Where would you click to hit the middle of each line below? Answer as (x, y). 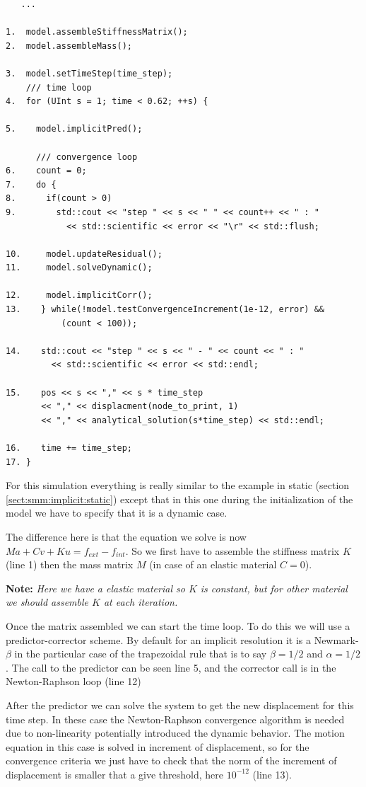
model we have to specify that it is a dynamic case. (117, 513)
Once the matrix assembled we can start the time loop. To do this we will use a (178, 625)
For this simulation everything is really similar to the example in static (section (178, 485)
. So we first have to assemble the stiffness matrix (232, 550)
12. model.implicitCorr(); (79, 295)
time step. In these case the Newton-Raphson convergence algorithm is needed (175, 719)
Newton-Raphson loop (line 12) (73, 681)
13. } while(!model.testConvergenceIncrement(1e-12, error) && (165, 310)
